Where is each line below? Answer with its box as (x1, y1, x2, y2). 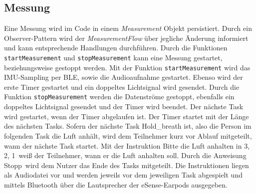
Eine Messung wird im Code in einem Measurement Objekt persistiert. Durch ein (4, 23, 252, 33)
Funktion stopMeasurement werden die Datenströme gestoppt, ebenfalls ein (4, 91, 235, 102)
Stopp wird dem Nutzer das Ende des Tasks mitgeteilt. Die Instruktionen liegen (4, 160, 249, 170)
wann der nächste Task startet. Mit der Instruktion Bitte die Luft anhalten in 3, (4, 140, 250, 151)
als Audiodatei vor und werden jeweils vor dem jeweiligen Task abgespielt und (4, 170, 243, 180)
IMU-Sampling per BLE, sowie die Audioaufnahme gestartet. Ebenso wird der (4, 72, 243, 82)
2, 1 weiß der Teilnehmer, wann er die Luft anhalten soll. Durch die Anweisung (4, 150, 247, 161)
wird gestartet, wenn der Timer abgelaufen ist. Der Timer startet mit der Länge (4, 111, 249, 121)
